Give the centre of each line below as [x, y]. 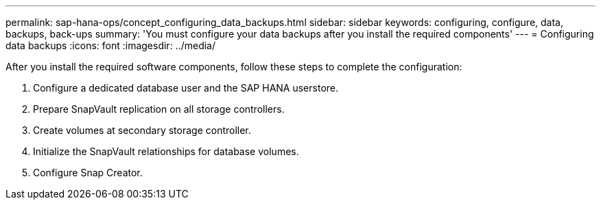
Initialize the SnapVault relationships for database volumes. [166, 151]
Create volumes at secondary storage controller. [142, 130]
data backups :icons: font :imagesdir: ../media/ [111, 45]
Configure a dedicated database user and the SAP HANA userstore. [186, 88]
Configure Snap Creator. [88, 173]
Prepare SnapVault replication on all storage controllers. [159, 109]
